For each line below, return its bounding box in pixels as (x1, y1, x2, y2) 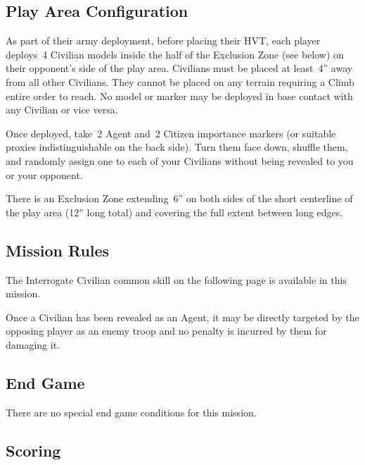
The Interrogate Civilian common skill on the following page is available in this (6, 272, 347, 287)
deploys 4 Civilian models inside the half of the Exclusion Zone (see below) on (6, 46, 344, 61)
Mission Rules (6, 239, 110, 261)
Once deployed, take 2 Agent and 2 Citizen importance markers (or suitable (6, 125, 336, 140)
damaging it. (6, 337, 60, 352)
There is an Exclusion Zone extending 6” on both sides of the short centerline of (6, 191, 353, 206)
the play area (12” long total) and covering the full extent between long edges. (6, 204, 343, 219)
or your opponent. (6, 167, 83, 182)
